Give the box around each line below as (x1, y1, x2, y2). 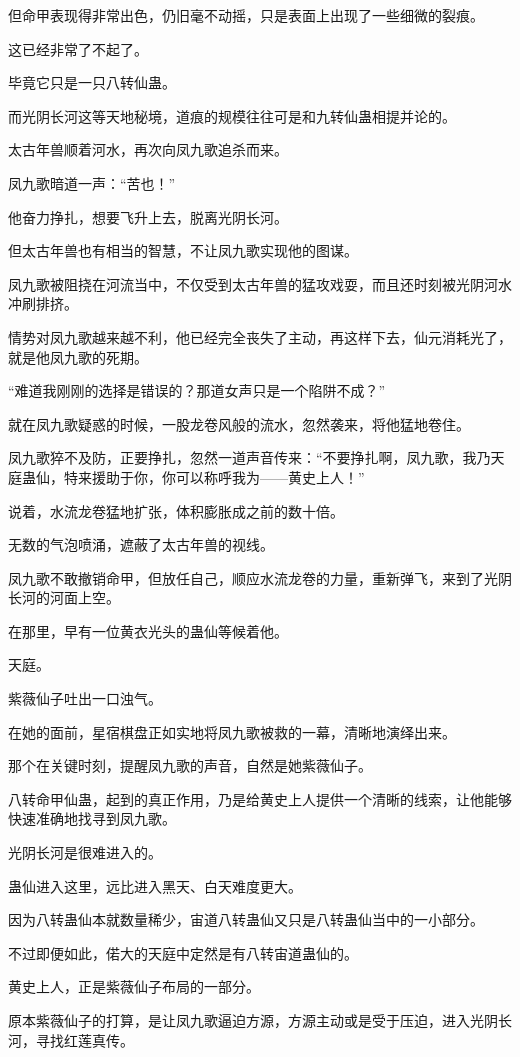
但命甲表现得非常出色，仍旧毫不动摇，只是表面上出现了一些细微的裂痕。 (8, 5, 484, 25)
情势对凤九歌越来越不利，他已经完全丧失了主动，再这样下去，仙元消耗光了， (8, 326, 512, 347)
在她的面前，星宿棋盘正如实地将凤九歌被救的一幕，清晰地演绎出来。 (8, 721, 456, 742)
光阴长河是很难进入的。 (8, 842, 162, 863)
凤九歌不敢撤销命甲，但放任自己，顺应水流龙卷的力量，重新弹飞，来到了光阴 (8, 567, 512, 588)
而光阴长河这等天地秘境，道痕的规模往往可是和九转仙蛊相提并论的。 (8, 105, 456, 126)
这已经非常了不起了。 (8, 38, 148, 59)
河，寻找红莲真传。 (8, 1029, 134, 1050)
